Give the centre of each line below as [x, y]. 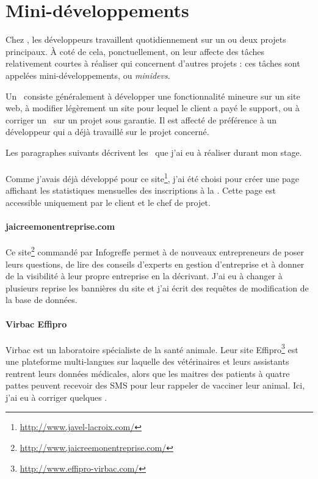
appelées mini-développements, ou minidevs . [88, 75]
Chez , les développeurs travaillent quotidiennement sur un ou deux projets [146, 39]
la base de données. [42, 300]
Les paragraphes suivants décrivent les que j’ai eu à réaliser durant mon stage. [154, 152]
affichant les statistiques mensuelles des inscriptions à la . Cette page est [141, 190]
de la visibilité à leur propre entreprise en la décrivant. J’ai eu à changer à [144, 276]
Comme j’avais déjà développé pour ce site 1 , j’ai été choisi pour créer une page [153, 177]
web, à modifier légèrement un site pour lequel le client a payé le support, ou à [153, 108]
